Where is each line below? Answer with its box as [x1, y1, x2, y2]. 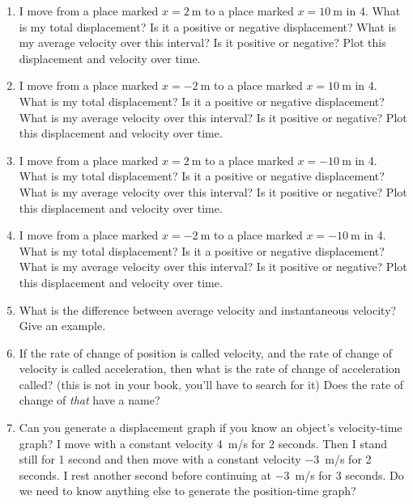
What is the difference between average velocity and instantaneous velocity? [19, 301, 397, 318]
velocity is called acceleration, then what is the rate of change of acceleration [19, 360, 401, 377]
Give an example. [19, 317, 106, 334]
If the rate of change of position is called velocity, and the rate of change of [19, 344, 393, 361]
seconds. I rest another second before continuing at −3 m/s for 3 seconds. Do [19, 466, 404, 483]
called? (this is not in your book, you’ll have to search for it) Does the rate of [19, 375, 404, 392]
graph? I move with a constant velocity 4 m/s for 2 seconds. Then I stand [19, 434, 388, 451]
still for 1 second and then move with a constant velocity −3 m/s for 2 [19, 451, 372, 468]
